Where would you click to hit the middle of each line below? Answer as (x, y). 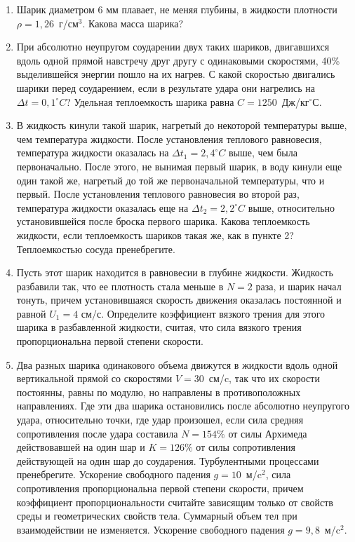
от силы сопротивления (246, 447)
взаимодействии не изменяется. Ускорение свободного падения (150, 529)
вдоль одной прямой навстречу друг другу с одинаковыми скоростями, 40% (178, 60)
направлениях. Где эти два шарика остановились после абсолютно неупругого (183, 406)
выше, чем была (263, 153)
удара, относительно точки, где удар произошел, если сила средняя (160, 420)
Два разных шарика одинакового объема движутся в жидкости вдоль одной (177, 364)
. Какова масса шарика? (133, 23)
